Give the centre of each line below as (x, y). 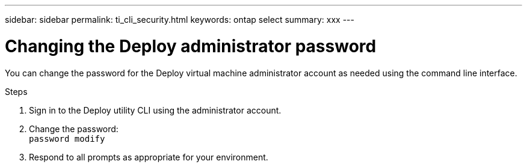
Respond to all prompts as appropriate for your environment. (149, 157)
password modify (67, 138)
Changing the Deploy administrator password (191, 46)
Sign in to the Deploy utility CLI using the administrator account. (155, 110)
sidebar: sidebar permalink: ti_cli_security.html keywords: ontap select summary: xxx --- (180, 20)
